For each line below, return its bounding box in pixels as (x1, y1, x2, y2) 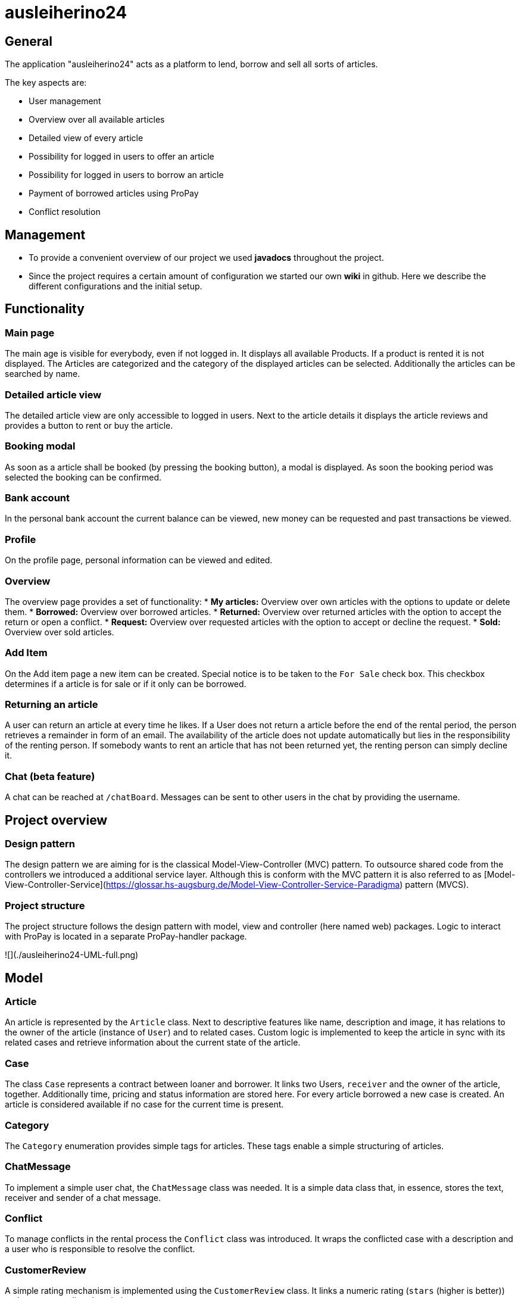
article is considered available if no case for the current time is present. (5, 1099, 284, 1110)
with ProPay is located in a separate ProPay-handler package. (5, 931, 247, 942)
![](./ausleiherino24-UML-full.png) (5, 950, 139, 960)
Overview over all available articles (29, 114, 165, 125)
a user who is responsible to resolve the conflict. (5, 1244, 195, 1255)
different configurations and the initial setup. (29, 281, 202, 292)
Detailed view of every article (29, 133, 143, 143)
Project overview (5, 812, 108, 828)
